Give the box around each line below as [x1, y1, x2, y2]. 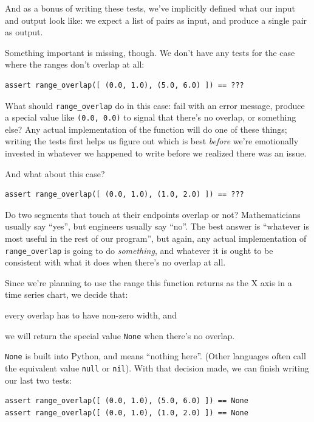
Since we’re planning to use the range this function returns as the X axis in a [5, 276, 292, 289]
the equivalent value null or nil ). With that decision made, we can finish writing [5, 361, 309, 374]
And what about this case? [5, 167, 105, 180]
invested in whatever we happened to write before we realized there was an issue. [5, 147, 307, 160]
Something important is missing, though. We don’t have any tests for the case [5, 46, 295, 58]
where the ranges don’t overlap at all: [5, 58, 145, 71]
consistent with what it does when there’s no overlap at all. [5, 256, 226, 269]
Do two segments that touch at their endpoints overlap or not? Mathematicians [5, 208, 301, 220]
